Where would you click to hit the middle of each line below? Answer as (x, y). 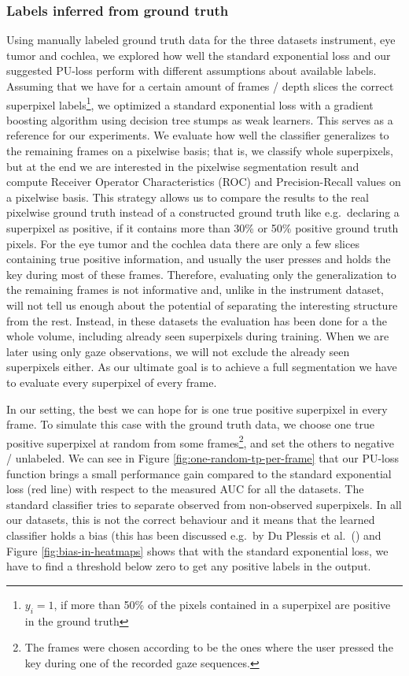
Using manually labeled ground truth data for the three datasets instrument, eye (201, 40)
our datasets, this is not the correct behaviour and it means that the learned (191, 520)
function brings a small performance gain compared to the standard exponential (199, 473)
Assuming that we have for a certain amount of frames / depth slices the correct (200, 86)
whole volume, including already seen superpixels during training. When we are (198, 336)
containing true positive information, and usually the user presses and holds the (199, 259)
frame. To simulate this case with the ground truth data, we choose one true (190, 424)
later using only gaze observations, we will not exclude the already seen (178, 351)
